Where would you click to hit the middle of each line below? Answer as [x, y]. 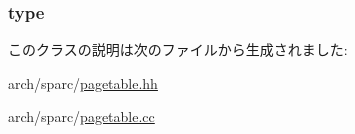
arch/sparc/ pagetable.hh [83, 82]
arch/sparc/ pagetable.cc [81, 116]
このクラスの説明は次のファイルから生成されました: [178, 49]
